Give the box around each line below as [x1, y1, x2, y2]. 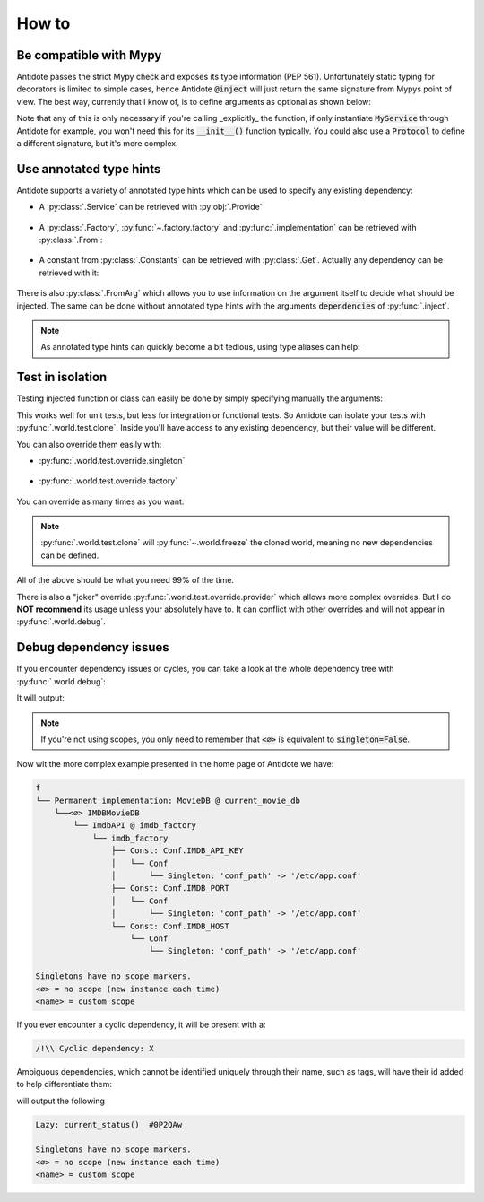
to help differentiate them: [16, 1079, 112, 1090]
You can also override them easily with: [16, 439, 162, 449]
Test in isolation [16, 370, 108, 385]
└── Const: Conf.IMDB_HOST [110, 920, 230, 931]
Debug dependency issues [16, 640, 169, 655]
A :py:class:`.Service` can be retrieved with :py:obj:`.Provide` [39, 202, 263, 213]
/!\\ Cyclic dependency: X [35, 1043, 154, 1053]
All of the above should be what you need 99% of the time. [16, 575, 235, 586]
